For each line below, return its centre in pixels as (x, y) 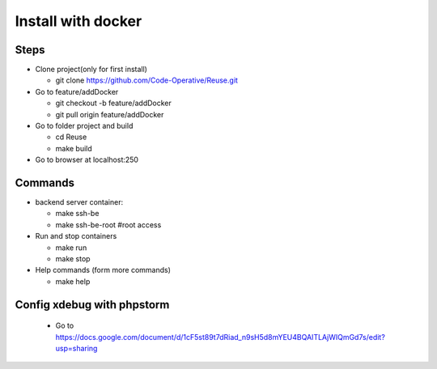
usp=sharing (76, 349)
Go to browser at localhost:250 (87, 160)
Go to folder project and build (84, 126)
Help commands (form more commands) (103, 270)
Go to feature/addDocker (77, 91)
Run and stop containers (76, 236)
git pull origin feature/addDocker (110, 114)
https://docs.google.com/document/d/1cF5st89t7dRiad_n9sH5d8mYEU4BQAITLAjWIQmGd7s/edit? (221, 337)
